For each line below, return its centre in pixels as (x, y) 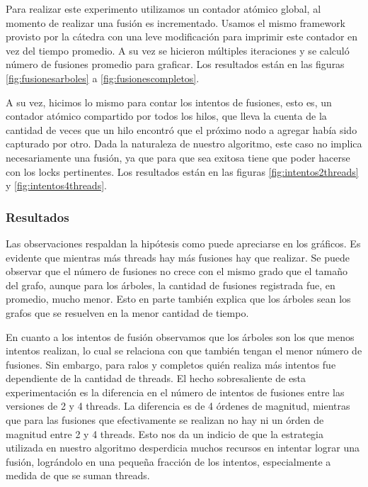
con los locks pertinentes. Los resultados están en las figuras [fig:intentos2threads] (182, 171)
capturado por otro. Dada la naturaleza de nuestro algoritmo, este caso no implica (184, 144)
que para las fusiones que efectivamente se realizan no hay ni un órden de (165, 420)
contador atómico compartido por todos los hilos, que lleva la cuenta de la (166, 116)
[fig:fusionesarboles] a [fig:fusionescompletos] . (103, 78)
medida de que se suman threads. (78, 475)
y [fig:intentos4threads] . (56, 185)
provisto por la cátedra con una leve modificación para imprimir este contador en (182, 37)
